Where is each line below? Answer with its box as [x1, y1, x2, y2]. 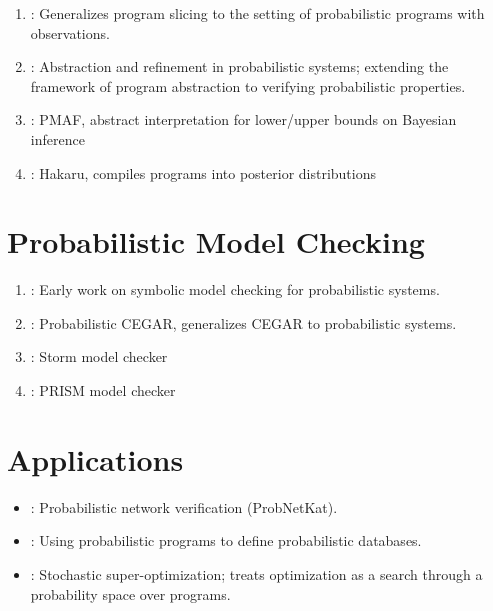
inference [30, 128, 85, 149]
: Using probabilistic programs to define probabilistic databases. [30, 530, 422, 551]
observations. [30, 22, 110, 43]
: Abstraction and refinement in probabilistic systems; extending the [30, 56, 449, 77]
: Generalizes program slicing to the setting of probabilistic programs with [30, 3, 485, 23]
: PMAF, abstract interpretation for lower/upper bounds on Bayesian [30, 109, 457, 130]
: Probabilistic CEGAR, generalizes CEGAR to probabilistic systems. [30, 312, 457, 333]
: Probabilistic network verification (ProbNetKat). [30, 496, 338, 517]
